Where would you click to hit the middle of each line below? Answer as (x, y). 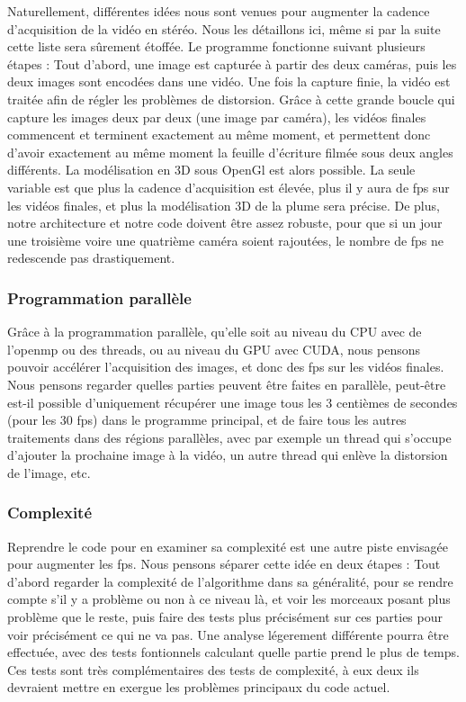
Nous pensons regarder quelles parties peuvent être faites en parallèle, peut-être (227, 384)
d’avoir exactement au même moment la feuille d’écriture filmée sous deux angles (230, 152)
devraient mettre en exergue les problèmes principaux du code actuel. (199, 687)
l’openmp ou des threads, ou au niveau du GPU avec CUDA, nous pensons (214, 349)
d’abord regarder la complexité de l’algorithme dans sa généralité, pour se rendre (230, 581)
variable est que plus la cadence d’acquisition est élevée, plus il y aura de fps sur (229, 187)
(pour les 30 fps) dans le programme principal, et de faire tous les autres (207, 420)
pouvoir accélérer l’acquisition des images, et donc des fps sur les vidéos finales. (226, 367)
